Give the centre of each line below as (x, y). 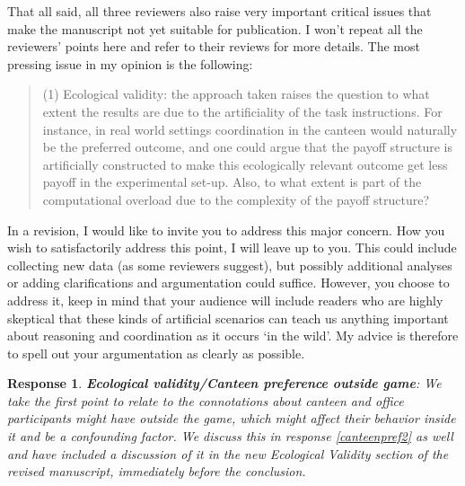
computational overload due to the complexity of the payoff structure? (236, 199)
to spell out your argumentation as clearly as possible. (156, 353)
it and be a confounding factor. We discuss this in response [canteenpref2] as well (230, 436)
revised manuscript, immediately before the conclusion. (157, 471)
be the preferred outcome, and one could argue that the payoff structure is (247, 147)
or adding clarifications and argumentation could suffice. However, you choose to (228, 283)
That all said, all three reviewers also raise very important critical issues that (219, 11)
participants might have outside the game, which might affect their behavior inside (232, 418)
